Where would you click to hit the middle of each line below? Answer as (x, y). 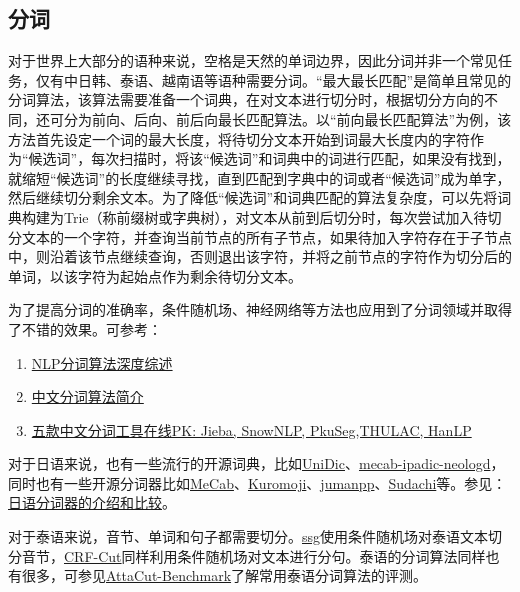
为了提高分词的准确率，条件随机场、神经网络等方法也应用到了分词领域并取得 (260, 309)
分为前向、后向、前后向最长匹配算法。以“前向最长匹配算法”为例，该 (287, 118)
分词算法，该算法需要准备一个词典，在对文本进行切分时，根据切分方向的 (246, 99)
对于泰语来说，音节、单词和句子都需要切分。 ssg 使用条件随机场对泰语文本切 (255, 536)
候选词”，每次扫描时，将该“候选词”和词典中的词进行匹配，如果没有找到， (269, 158)
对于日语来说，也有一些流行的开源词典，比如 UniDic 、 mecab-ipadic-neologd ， (256, 463)
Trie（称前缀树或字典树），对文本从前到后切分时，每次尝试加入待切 (282, 216)
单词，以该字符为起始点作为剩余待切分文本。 (155, 275)
